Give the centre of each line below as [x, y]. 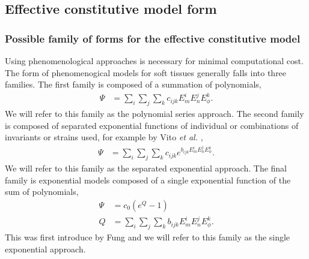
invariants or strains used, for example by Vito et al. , [104, 137]
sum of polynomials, [42, 192]
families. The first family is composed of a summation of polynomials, [133, 84]
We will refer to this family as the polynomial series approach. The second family [154, 114]
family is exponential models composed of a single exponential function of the [148, 180]
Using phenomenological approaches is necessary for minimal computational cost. [154, 61]
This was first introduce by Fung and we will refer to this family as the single [148, 237]
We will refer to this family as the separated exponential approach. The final [146, 168]
